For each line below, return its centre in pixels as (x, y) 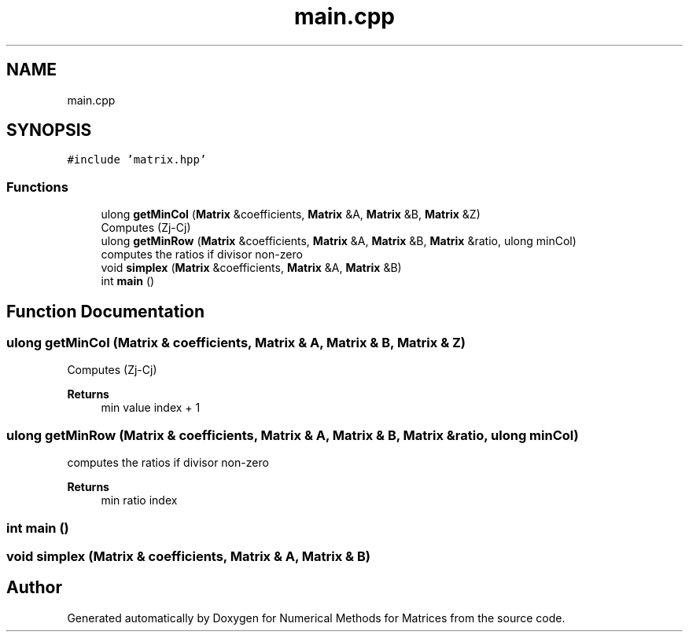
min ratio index (139, 500)
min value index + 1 (151, 408)
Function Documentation (105, 311)
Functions (37, 187)
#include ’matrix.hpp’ (137, 160)
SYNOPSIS (49, 130)
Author (34, 588)
